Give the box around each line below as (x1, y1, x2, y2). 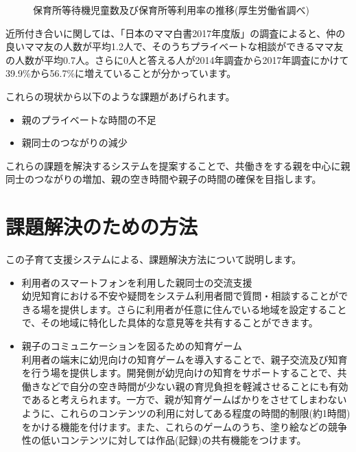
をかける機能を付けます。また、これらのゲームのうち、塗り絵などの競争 (21, 419, 347, 433)
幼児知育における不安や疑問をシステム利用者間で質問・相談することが (21, 289, 339, 303)
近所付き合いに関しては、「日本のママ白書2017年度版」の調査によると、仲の (5, 25, 346, 40)
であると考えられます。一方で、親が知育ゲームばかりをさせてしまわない (21, 392, 347, 407)
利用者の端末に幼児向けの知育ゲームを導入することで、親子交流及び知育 (21, 352, 348, 366)
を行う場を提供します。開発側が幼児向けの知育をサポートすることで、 (21, 365, 337, 380)
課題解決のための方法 (5, 212, 198, 240)
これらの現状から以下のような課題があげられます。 (5, 89, 235, 103)
